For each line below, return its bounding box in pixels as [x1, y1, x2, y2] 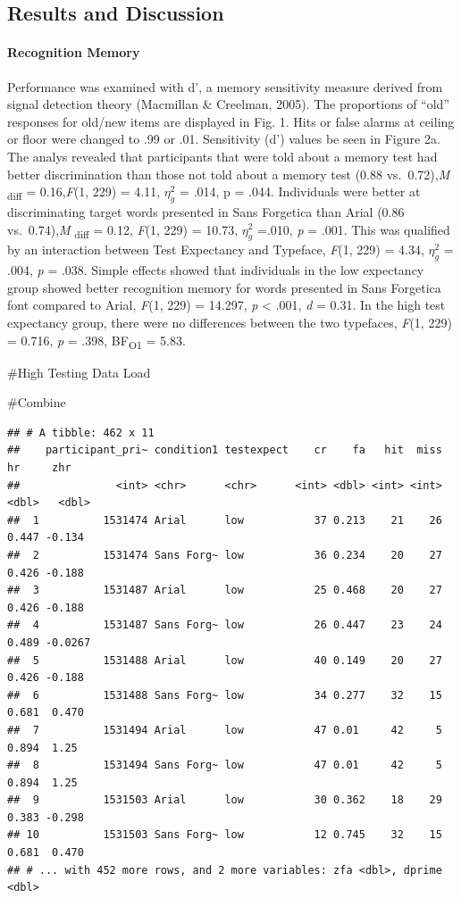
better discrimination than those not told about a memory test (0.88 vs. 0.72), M [7, 164, 450, 183]
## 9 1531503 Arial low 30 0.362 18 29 [7, 794, 442, 807]
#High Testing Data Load [7, 362, 151, 381]
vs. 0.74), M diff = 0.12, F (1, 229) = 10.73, [7, 220, 239, 241]
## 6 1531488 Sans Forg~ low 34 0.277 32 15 [7, 688, 442, 702]
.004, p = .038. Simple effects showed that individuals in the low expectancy [7, 261, 424, 279]
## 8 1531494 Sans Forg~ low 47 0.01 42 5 [7, 759, 442, 772]
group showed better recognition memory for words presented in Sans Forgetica [7, 278, 441, 296]
